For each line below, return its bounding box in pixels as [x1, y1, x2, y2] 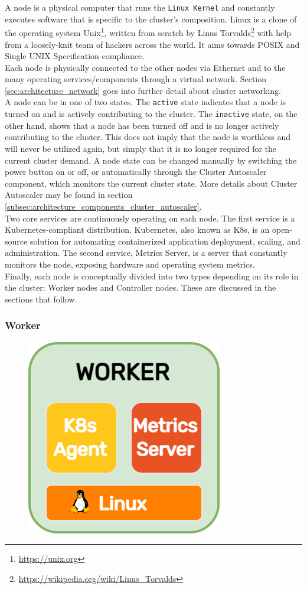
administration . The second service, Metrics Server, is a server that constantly [5, 246, 288, 259]
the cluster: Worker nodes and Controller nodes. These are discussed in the [5, 281, 276, 294]
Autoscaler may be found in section [5, 188, 133, 201]
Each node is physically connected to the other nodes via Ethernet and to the [5, 61, 286, 73]
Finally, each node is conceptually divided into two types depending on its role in [5, 269, 299, 282]
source [5, 235, 28, 247]
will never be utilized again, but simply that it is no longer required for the [5, 142, 277, 154]
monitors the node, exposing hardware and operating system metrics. [5, 258, 255, 270]
